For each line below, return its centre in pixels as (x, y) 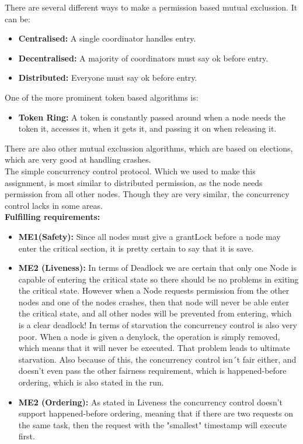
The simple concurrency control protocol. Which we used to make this (130, 171)
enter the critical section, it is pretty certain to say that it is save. (136, 248)
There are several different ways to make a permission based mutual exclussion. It (151, 7)
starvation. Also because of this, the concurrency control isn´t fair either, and (157, 359)
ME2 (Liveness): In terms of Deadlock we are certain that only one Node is (157, 268)
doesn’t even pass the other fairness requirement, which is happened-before (152, 371)
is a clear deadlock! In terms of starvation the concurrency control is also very (158, 325)
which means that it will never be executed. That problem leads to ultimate (154, 348)
